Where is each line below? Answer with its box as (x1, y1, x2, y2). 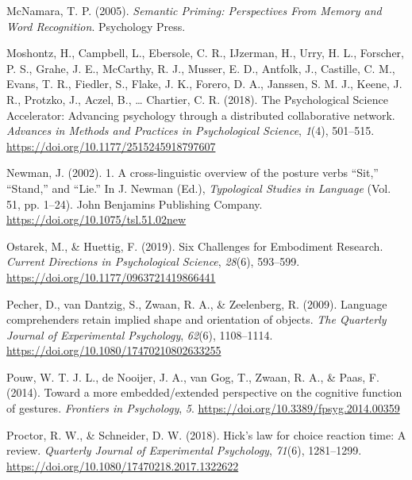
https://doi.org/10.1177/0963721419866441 (6, 268, 216, 285)
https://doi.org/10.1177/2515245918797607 (6, 137, 216, 154)
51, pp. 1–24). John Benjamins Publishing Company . (6, 195, 263, 212)
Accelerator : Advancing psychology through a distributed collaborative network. (6, 106, 395, 123)
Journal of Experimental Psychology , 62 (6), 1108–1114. (6, 326, 273, 343)
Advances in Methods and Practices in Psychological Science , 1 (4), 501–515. (6, 122, 375, 139)
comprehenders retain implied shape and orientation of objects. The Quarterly (6, 311, 387, 328)
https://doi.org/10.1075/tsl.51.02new (6, 211, 187, 228)
